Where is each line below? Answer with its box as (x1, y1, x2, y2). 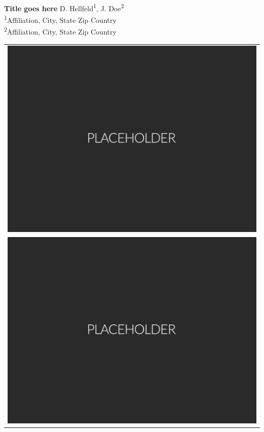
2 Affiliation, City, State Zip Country (4, 25, 117, 37)
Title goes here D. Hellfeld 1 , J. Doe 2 (4, 2, 124, 13)
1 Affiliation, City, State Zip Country (4, 13, 117, 25)
